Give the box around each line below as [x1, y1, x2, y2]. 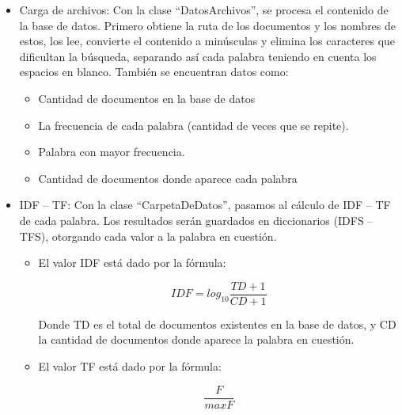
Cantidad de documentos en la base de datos [38, 89, 256, 106]
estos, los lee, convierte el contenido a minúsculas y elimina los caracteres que [19, 32, 396, 49]
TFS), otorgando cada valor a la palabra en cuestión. [19, 227, 277, 244]
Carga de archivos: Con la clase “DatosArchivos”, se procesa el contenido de [19, 2, 389, 17]
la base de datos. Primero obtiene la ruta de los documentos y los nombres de [19, 17, 396, 33]
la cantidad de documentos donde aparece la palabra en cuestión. [38, 331, 355, 348]
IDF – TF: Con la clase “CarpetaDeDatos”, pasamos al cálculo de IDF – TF [19, 196, 391, 213]
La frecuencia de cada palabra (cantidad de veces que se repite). [38, 116, 349, 133]
